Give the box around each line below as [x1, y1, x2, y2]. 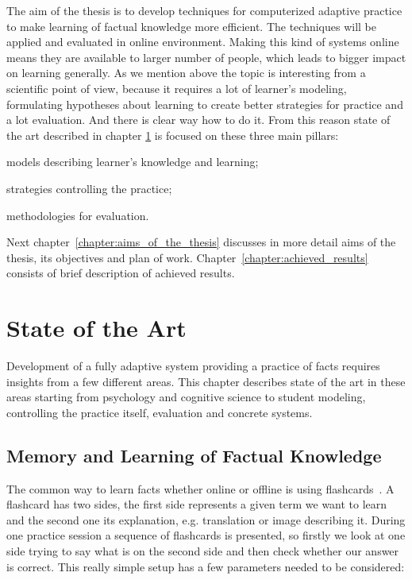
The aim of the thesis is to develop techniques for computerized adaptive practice [6, 2, 402, 18]
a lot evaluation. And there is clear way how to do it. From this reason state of [6, 111, 391, 128]
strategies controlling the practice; [6, 180, 172, 196]
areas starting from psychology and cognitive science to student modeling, [6, 389, 366, 405]
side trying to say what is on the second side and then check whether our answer [6, 542, 399, 559]
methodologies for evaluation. [6, 207, 149, 223]
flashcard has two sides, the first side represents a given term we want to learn [6, 496, 387, 512]
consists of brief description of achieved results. [6, 265, 235, 281]
